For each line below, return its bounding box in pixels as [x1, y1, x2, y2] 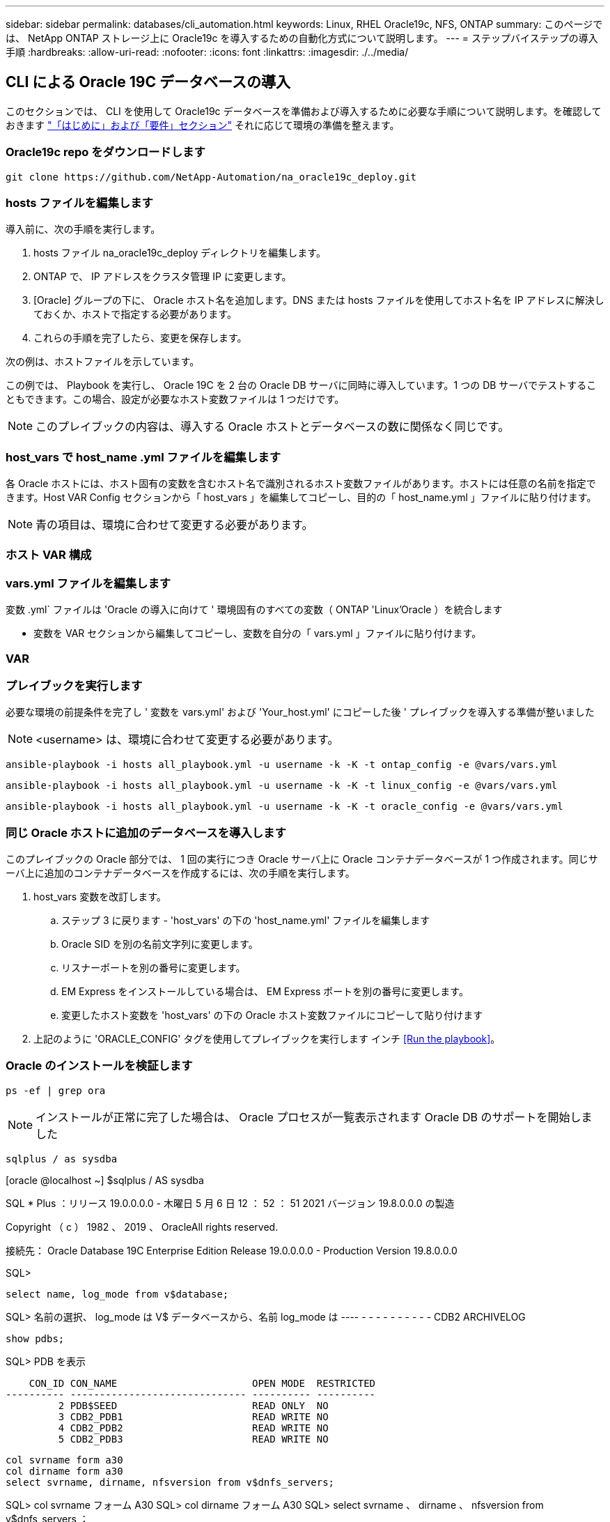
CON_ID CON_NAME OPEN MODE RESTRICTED [29, 1377, 376, 1389]
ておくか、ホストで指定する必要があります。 [33, 308, 237, 321]
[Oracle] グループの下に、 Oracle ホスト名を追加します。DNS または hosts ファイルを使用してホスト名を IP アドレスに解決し [33, 294, 604, 307]
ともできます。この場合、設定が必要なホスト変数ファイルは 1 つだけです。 [6, 393, 345, 406]
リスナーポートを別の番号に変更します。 [61, 962, 246, 974]
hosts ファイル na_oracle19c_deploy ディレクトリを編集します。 [33, 247, 326, 259]
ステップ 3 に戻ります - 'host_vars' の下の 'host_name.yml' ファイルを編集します [61, 914, 430, 927]
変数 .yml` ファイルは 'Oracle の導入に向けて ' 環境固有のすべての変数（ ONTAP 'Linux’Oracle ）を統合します [6, 604, 503, 616]
